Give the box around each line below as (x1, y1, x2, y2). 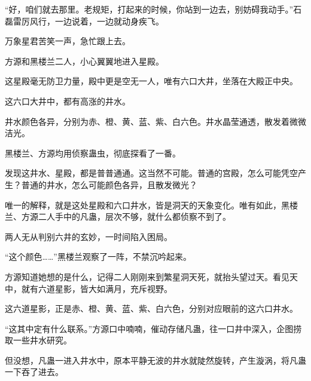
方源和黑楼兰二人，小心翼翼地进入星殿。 (5, 54, 164, 67)
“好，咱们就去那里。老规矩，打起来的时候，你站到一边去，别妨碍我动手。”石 (5, 3, 302, 15)
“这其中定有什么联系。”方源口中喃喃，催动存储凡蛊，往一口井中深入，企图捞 (5, 322, 302, 334)
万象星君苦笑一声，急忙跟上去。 (5, 35, 130, 47)
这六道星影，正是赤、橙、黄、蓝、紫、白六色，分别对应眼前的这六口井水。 (5, 302, 298, 315)
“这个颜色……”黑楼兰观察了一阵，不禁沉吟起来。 (5, 250, 191, 263)
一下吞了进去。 (5, 365, 63, 378)
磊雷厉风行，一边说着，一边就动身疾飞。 (5, 14, 164, 27)
